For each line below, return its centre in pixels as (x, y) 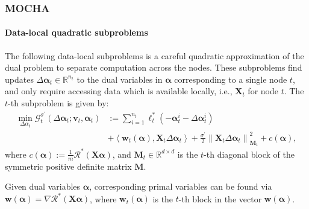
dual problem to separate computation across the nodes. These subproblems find (154, 67)
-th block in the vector (220, 198)
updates (19, 79)
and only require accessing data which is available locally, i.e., (119, 91)
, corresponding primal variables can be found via (181, 186)
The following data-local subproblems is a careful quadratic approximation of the (154, 55)
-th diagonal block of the (249, 154)
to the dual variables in (120, 79)
